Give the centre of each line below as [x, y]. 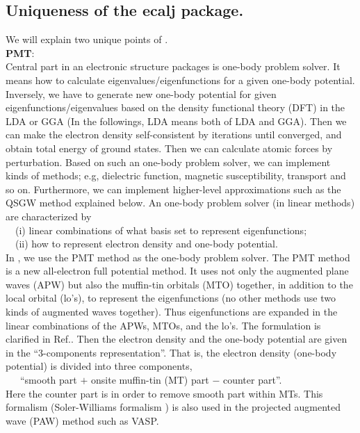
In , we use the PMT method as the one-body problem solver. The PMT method [178, 257]
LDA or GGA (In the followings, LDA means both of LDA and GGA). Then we [176, 121]
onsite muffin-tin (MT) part [150, 380]
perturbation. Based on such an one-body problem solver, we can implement [168, 162]
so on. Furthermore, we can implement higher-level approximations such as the [173, 189]
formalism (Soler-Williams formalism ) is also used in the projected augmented [173, 407]
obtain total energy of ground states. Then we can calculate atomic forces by [169, 148]
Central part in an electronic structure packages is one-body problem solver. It [173, 66]
